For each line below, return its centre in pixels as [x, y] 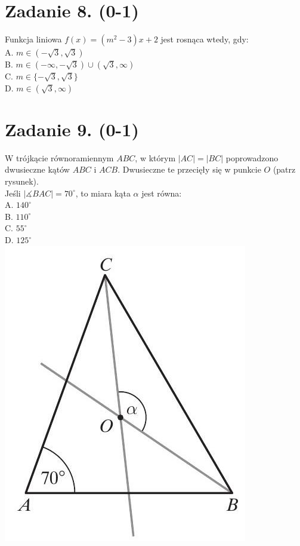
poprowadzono [252, 157]
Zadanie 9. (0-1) [72, 129]
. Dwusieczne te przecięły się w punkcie [189, 169]
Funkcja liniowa [33, 39]
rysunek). [22, 181]
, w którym [155, 157]
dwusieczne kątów [37, 169]
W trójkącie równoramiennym [59, 157]
